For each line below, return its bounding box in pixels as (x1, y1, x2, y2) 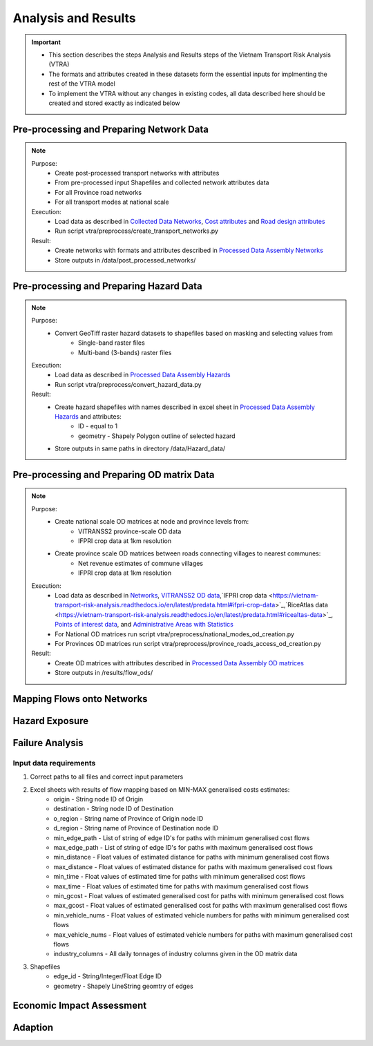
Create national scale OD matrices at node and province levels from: (55, 517, 249, 526)
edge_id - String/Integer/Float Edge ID (53, 972, 162, 980)
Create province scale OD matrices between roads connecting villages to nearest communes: (55, 549, 321, 558)
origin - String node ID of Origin (53, 795, 144, 803)
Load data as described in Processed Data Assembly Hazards (55, 370, 231, 379)
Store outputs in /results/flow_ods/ (55, 669, 153, 677)
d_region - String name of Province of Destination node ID (53, 824, 219, 833)
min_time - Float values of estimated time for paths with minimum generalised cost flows (53, 873, 305, 881)
